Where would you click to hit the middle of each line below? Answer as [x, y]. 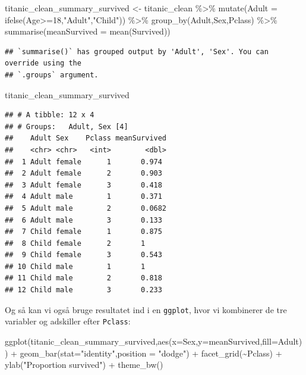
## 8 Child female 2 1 [75, 243]
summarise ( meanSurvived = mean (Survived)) [88, 31]
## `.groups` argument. [52, 75]
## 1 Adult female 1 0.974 [83, 162]
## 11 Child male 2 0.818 [83, 278]
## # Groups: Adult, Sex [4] [67, 126]
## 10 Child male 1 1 [75, 266]
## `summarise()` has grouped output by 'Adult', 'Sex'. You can [137, 51]
